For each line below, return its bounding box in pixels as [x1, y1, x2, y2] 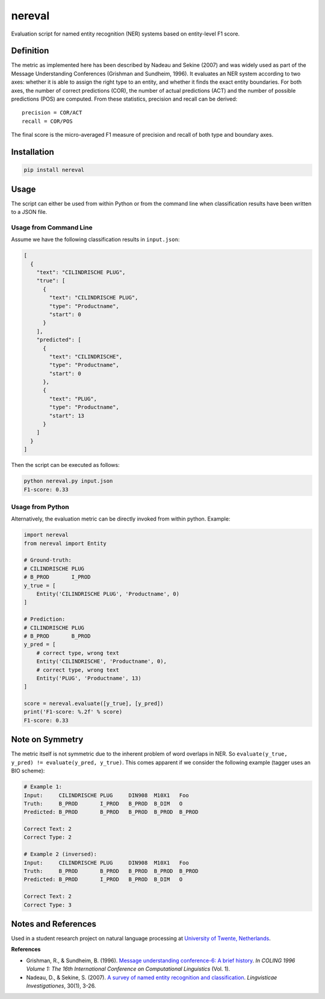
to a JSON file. [11, 208, 48, 216]
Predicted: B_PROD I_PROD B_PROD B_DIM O [23, 876, 183, 883]
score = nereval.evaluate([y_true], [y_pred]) [23, 700, 164, 707]
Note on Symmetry [11, 734, 84, 745]
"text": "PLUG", [49, 395, 97, 402]
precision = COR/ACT [22, 109, 82, 116]
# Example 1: [23, 783, 63, 791]
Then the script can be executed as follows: [11, 462, 120, 469]
